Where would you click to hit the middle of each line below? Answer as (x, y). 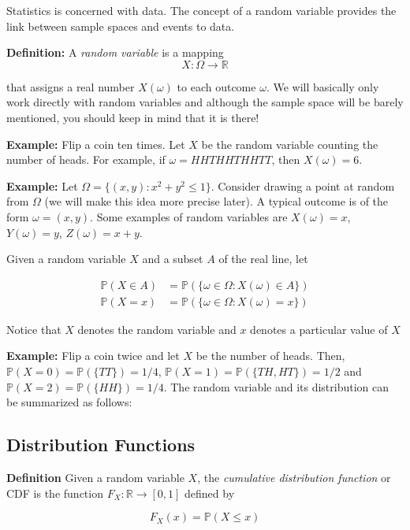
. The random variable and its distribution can (276, 386)
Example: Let (42, 185)
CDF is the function (55, 493)
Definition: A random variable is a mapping (115, 52)
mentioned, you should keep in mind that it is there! (133, 117)
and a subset (173, 259)
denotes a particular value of (319, 329)
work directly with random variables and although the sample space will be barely (205, 102)
